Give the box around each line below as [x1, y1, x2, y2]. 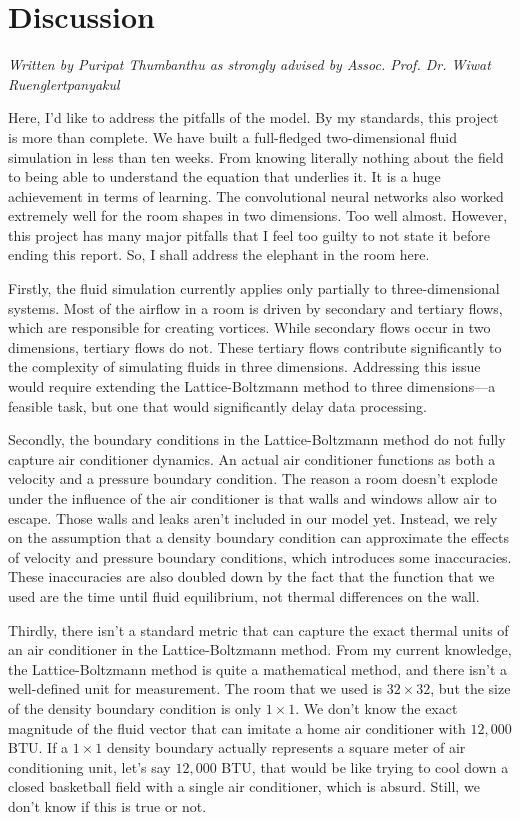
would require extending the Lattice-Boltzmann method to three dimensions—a [8, 376, 496, 397]
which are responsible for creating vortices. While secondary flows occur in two [8, 317, 491, 338]
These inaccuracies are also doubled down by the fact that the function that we [8, 566, 495, 587]
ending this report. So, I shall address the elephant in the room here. [8, 244, 430, 265]
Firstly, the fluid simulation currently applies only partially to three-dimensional [8, 278, 500, 299]
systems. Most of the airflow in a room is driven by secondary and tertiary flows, [8, 297, 503, 318]
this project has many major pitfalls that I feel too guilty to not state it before [8, 224, 490, 245]
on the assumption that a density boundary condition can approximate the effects [8, 527, 509, 548]
